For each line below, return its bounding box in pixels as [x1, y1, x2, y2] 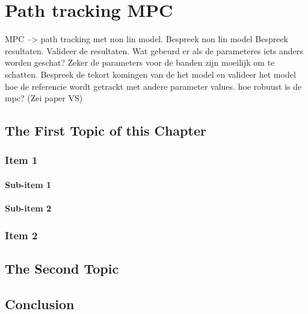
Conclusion [5, 294, 75, 313]
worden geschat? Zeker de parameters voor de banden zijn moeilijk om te [5, 56, 275, 69]
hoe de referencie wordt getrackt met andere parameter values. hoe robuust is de [5, 80, 302, 92]
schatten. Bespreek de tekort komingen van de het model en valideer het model [5, 68, 296, 80]
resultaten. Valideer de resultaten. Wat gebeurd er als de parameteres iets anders [5, 44, 303, 57]
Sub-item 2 [5, 202, 52, 215]
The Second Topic [5, 259, 119, 277]
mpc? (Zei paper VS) [5, 92, 83, 104]
